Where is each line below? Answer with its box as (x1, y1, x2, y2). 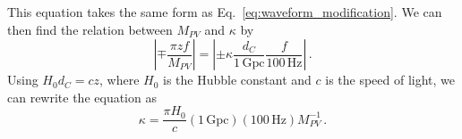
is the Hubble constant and (163, 70, 312, 89)
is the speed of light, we (325, 70, 456, 89)
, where (99, 70, 140, 89)
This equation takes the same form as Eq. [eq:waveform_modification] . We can (7, 3, 442, 20)
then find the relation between (7, 20, 173, 38)
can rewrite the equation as (7, 87, 157, 106)
